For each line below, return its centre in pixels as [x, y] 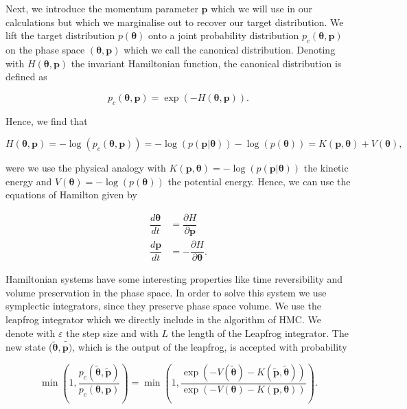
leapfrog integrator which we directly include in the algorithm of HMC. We [163, 319]
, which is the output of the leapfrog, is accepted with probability [210, 347]
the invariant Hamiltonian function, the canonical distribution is [206, 63]
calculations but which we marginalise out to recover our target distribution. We [175, 22]
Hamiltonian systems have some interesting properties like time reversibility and [174, 279]
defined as [26, 77]
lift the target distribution [60, 35]
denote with [31, 332]
